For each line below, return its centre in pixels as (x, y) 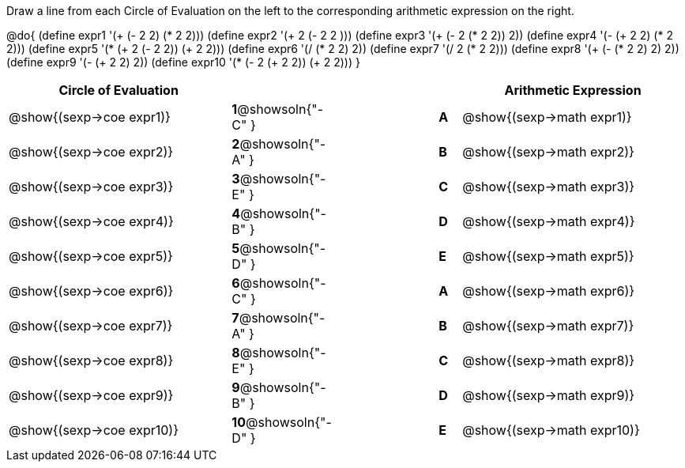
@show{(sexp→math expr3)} (549, 187)
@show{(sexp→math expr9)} (549, 395)
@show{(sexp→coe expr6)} (91, 291)
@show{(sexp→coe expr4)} (91, 221)
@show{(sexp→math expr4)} (549, 221)
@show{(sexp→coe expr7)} (91, 326)
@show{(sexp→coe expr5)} (91, 256)
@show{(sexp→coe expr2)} (91, 152)
